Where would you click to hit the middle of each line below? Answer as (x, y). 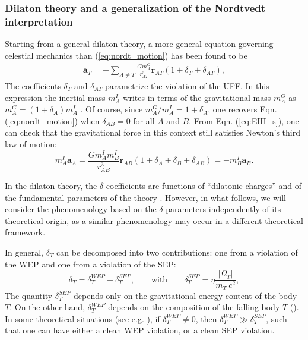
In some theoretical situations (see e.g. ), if (82, 318)
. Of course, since (112, 109)
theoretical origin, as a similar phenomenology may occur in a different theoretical (154, 220)
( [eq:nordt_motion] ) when (52, 120)
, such (277, 318)
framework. (25, 232)
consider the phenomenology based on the (81, 209)
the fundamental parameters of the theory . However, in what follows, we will (145, 197)
